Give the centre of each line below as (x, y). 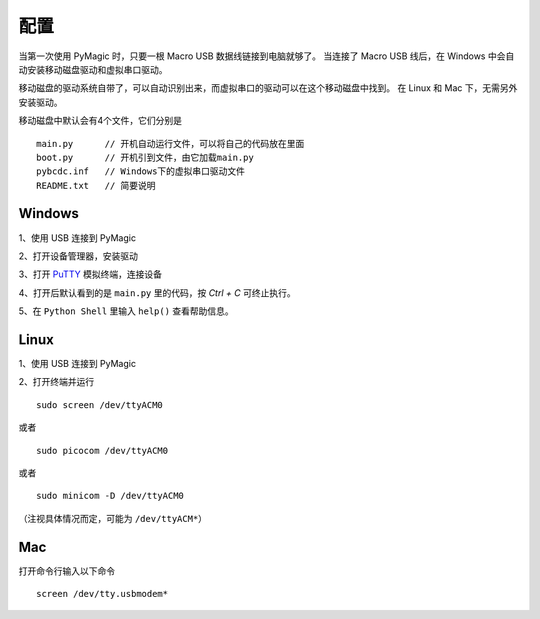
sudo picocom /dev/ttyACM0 (102, 450)
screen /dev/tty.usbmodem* (102, 594)
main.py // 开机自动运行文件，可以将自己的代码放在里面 (170, 143)
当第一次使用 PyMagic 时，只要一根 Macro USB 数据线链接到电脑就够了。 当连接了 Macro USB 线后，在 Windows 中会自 (266, 56)
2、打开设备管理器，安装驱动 (78, 256)
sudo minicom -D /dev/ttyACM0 (110, 496)
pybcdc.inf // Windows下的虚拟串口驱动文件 (140, 171)
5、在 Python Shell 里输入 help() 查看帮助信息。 (126, 311)
